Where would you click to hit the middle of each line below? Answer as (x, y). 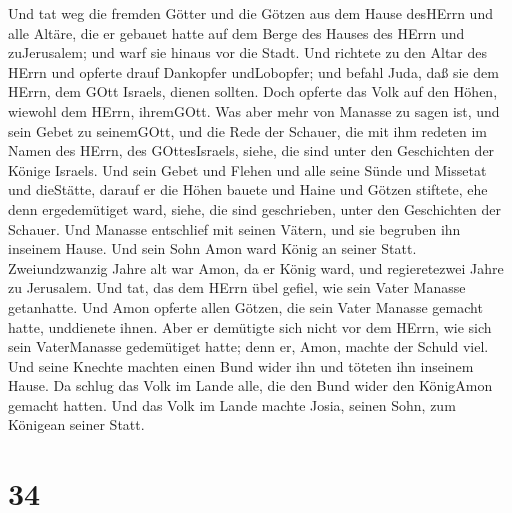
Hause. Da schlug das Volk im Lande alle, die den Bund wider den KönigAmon (250, 385)
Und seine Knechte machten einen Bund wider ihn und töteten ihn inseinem (241, 365)
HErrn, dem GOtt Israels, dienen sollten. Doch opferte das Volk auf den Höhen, (253, 91)
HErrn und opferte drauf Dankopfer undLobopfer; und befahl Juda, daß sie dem (253, 71)
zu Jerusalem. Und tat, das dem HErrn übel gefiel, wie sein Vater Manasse (237, 287)
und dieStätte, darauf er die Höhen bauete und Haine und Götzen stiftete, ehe (248, 189)
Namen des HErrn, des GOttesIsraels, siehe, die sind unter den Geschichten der (251, 150)
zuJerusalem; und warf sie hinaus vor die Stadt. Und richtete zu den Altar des (248, 52)
